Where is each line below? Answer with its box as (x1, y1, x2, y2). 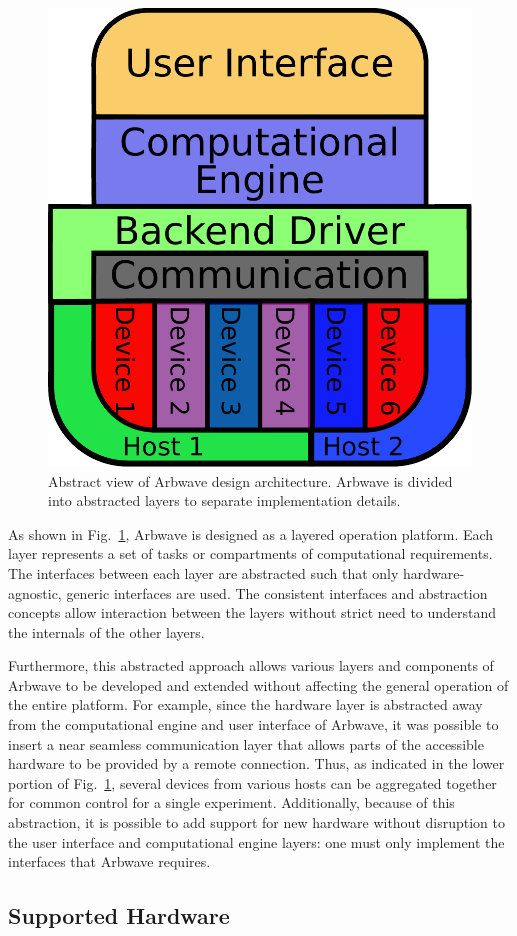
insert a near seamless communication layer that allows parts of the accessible (8, 733, 484, 754)
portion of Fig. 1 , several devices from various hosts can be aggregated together (8, 772, 497, 793)
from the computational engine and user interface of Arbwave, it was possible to (8, 714, 499, 735)
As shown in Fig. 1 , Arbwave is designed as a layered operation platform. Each (8, 523, 494, 544)
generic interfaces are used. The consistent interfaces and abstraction (66, 582, 488, 603)
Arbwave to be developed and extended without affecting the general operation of (8, 674, 509, 695)
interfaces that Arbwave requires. (8, 851, 211, 872)
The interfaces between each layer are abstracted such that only (8, 562, 399, 583)
